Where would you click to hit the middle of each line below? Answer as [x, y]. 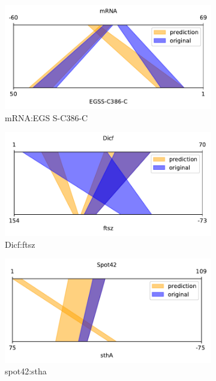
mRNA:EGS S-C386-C [46, 117]
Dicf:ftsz [20, 244]
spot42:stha [26, 371]
